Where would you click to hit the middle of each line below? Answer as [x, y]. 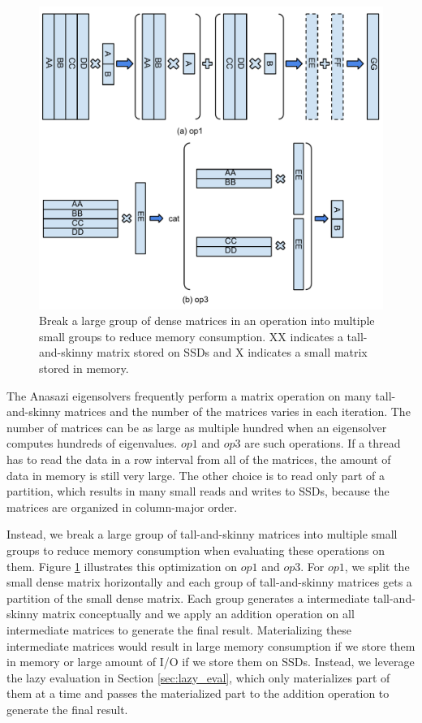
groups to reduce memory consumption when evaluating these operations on [196, 550]
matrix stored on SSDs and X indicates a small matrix [232, 352]
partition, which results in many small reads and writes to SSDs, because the [198, 491]
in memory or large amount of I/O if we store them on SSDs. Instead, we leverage [211, 662]
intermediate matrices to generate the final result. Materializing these [179, 629]
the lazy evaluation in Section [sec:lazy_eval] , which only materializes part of [198, 677]
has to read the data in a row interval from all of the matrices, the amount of [199, 459]
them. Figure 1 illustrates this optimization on [122, 566]
